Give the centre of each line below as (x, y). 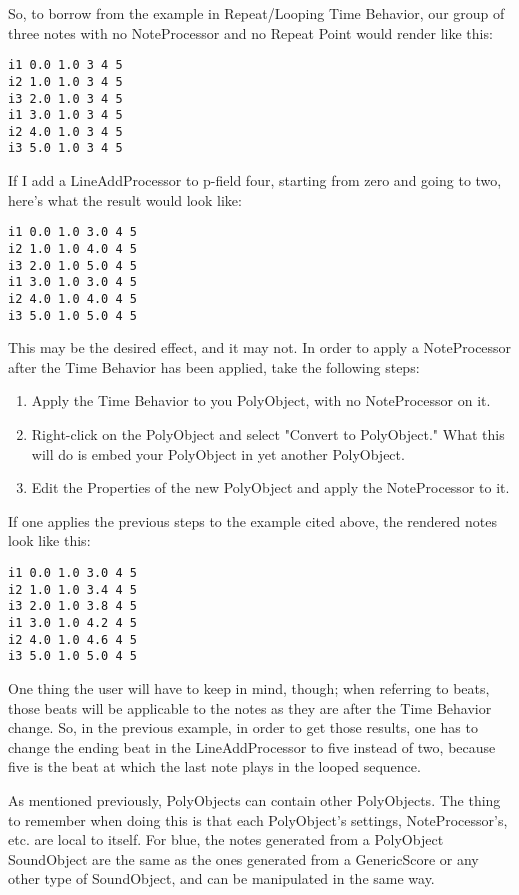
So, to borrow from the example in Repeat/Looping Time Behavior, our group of (256, 13)
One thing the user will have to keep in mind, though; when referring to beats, (249, 687)
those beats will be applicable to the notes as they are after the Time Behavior (250, 707)
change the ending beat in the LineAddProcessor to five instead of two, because (252, 746)
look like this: (49, 540)
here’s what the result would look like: (125, 199)
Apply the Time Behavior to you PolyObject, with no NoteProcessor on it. (261, 400)
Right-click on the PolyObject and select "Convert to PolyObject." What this (268, 434)
